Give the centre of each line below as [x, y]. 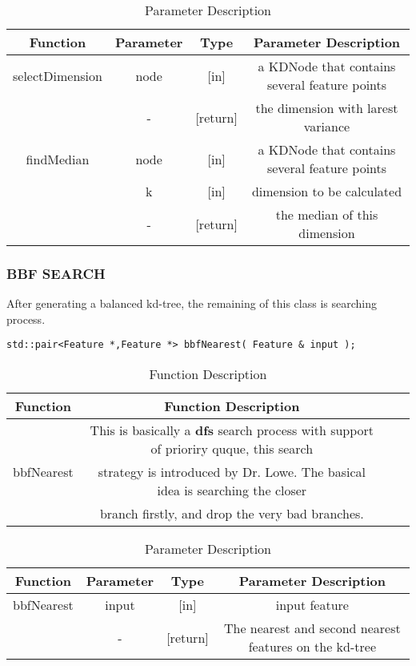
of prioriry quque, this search [232, 449]
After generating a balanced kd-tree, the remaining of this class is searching [192, 303]
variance [327, 126]
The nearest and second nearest [312, 628]
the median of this [327, 214]
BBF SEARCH [56, 273]
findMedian [58, 159]
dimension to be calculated [327, 191]
